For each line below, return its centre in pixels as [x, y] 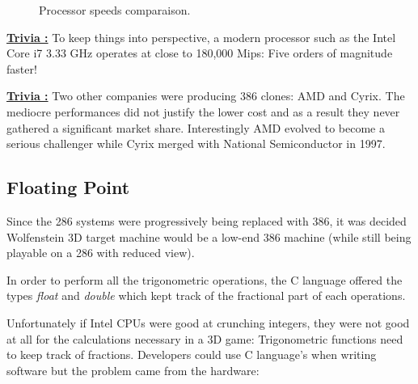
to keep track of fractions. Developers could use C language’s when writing [192, 354]
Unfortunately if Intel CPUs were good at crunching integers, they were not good [208, 322]
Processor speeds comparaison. [115, 10]
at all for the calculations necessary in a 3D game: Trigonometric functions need [205, 338]
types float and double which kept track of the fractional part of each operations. [206, 295]
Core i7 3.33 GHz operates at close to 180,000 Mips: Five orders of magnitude [200, 53]
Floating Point [68, 187]
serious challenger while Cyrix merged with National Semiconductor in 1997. [196, 143]
